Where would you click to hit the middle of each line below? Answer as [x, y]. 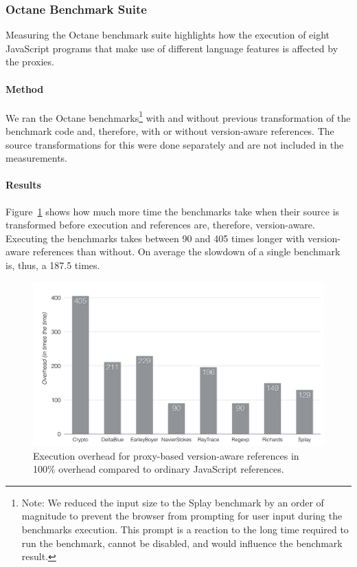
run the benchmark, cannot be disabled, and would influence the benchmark [182, 543]
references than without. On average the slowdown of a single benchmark [186, 252]
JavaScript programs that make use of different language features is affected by [172, 48]
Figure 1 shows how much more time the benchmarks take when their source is [173, 211]
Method [25, 88]
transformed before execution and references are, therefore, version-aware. [160, 225]
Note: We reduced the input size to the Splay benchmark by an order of [173, 502]
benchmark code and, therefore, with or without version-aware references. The [170, 131]
